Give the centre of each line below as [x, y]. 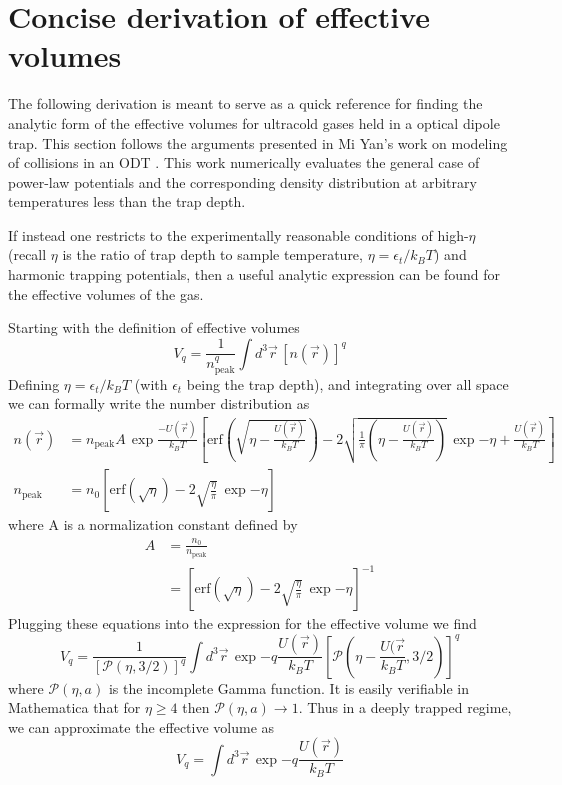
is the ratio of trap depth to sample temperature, [212, 254]
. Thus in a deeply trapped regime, [405, 707]
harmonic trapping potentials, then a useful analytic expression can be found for [254, 274]
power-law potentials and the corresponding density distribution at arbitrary [242, 181]
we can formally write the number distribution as [159, 403]
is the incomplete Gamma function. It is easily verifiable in [288, 687]
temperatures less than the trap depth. [127, 201]
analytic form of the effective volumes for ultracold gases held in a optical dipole [254, 122]
